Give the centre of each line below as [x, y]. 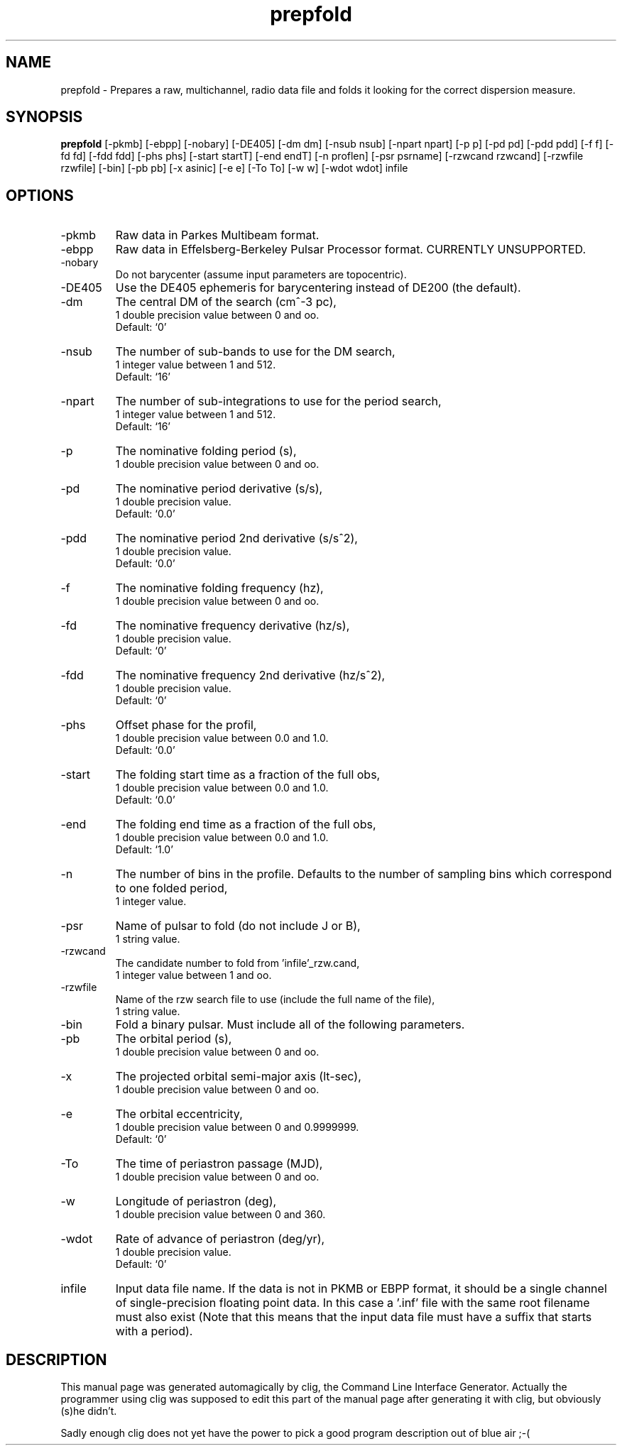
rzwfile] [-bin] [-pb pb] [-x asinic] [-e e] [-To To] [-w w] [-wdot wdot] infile [234, 168]
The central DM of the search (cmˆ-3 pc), [226, 302]
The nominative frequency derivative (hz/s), [233, 626]
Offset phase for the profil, [186, 725]
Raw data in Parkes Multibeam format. [217, 235]
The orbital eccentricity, [179, 1114]
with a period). [154, 1331]
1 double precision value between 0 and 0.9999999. [237, 1127]
